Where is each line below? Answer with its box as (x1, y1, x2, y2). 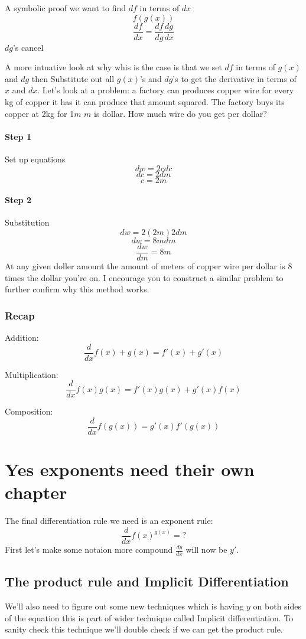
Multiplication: (5, 368, 58, 380)
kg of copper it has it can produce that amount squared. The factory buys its (5, 96, 285, 108)
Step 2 (5, 194, 31, 206)
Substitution (5, 216, 50, 229)
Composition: (5, 405, 53, 418)
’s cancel (12, 41, 44, 53)
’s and (140, 72, 162, 84)
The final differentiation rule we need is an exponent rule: (5, 514, 213, 527)
